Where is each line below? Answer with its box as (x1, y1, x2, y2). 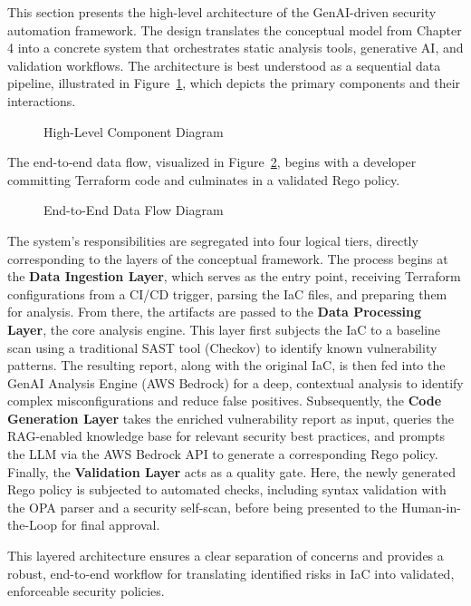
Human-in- (401, 497, 461, 516)
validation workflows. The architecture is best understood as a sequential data (7, 55, 441, 74)
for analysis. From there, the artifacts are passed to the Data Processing (7, 302, 422, 321)
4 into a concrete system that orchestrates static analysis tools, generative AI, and (7, 38, 464, 57)
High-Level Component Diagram (43, 122, 224, 141)
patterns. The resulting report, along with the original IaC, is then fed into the (7, 356, 446, 375)
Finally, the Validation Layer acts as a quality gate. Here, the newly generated (7, 462, 456, 481)
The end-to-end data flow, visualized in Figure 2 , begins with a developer (7, 152, 417, 171)
